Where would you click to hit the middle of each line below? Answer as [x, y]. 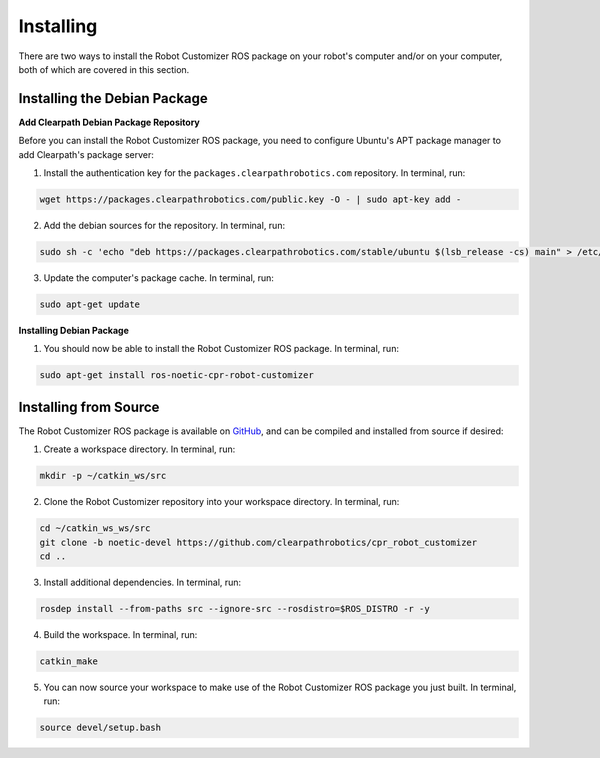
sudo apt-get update [89, 304]
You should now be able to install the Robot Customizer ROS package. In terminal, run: [221, 349]
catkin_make [69, 661]
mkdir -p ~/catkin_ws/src [103, 476]
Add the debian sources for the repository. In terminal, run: [164, 225]
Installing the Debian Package [113, 98]
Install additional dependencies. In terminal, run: [142, 582]
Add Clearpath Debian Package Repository [109, 122]
